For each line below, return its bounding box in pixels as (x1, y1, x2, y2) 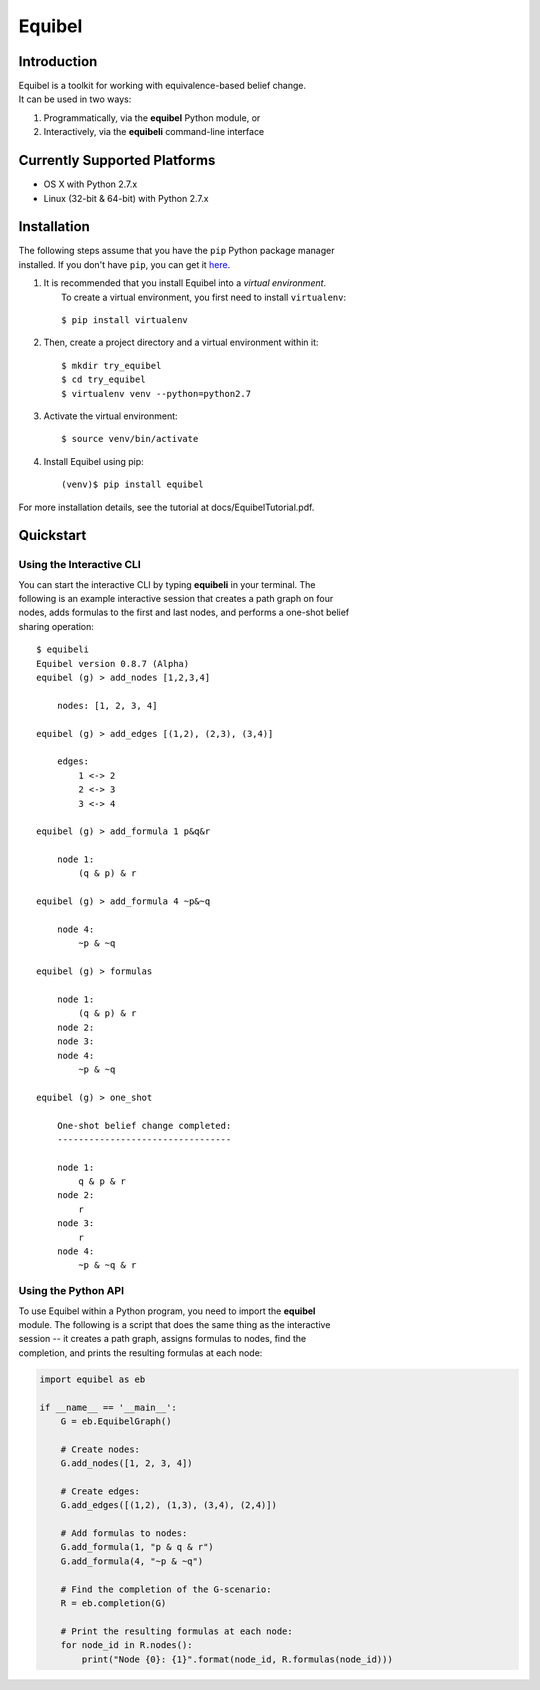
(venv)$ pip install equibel (61, 479, 204, 490)
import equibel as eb (39, 1373, 146, 1385)
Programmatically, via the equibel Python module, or (43, 111, 261, 124)
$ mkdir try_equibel (61, 360, 162, 371)
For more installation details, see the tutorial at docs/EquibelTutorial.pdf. (18, 501, 315, 513)
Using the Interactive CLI (18, 558, 142, 572)
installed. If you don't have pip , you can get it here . (18, 258, 231, 270)
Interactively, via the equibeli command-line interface (43, 126, 265, 138)
